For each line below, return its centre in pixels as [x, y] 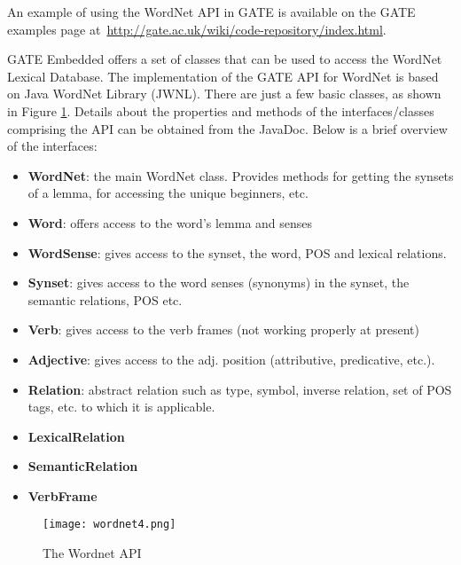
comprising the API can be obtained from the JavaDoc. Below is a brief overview [227, 128]
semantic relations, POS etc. [105, 299]
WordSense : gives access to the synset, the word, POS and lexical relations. [237, 252]
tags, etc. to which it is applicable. [121, 407]
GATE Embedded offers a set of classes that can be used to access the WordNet [225, 59]
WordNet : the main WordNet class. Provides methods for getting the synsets [241, 175]
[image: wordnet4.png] [109, 525]
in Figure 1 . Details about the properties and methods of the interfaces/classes [221, 110]
